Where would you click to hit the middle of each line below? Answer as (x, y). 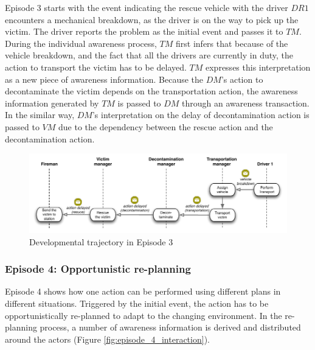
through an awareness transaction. (246, 103)
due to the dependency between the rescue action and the (166, 126)
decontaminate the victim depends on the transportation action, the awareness (151, 91)
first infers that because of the (232, 43)
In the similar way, (40, 115)
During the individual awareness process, (81, 43)
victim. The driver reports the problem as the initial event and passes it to (144, 31)
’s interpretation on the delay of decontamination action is (201, 115)
